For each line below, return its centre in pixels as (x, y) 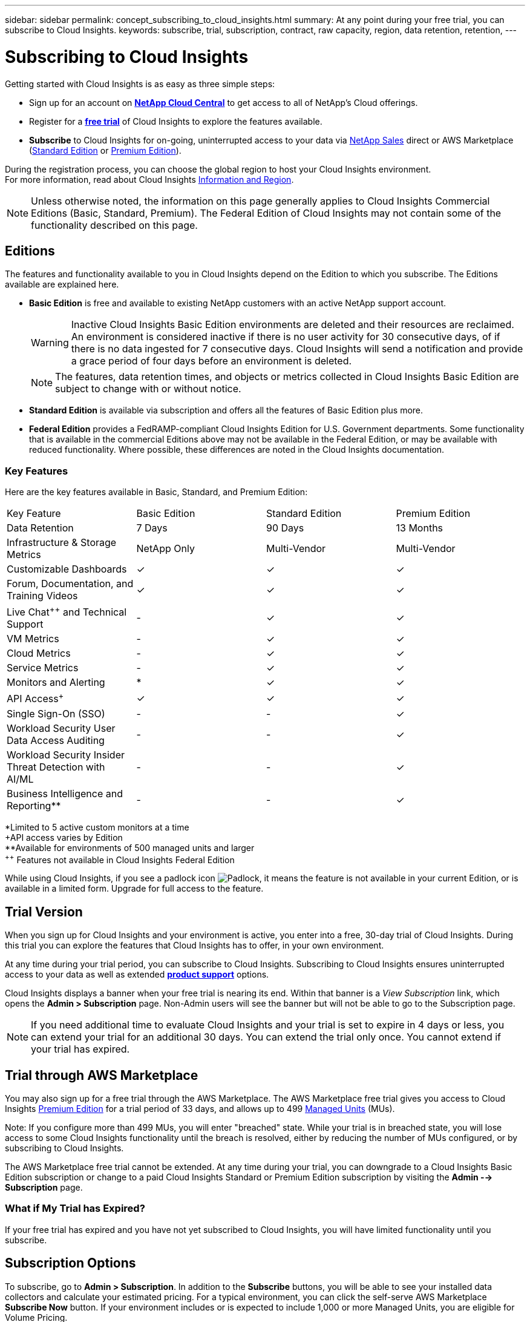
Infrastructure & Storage (62, 543)
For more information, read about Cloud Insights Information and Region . (149, 179)
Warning (50, 343)
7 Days (152, 528)
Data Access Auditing (56, 740)
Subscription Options (70, 1263)
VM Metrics (33, 639)
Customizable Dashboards (67, 569)
